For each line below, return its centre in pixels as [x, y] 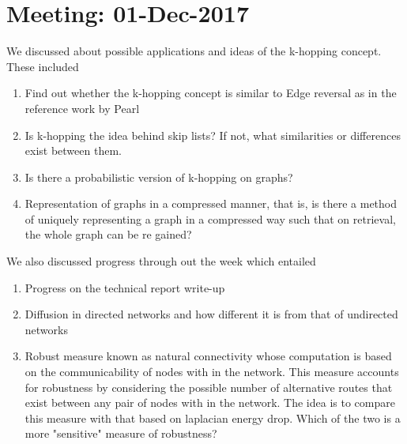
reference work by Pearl [82, 108]
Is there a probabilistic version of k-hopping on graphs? [159, 177]
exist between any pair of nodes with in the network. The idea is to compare [210, 403]
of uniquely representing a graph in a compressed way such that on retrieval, [210, 218]
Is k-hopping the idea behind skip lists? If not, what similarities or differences [213, 135]
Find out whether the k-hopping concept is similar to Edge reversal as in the [211, 93]
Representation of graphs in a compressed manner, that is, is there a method [211, 203]
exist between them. [73, 151]
